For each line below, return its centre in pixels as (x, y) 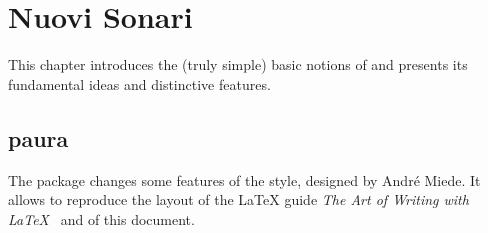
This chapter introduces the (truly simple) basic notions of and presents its (238, 64)
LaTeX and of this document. (101, 218)
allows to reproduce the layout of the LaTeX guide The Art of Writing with (238, 199)
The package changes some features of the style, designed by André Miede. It (244, 179)
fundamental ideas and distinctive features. (139, 83)
